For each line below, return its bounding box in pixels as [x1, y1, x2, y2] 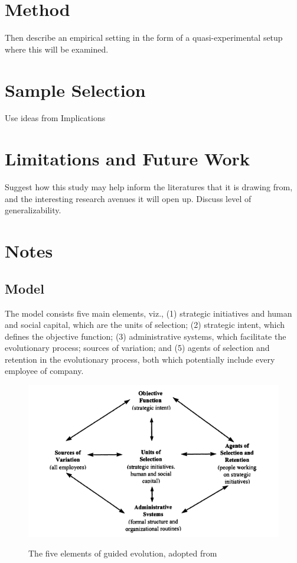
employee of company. [5, 365, 84, 377]
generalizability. [5, 204, 61, 216]
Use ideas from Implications [5, 112, 106, 124]
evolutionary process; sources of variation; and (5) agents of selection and [5, 341, 270, 354]
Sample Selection [5, 77, 146, 102]
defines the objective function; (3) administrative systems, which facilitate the [5, 330, 286, 342]
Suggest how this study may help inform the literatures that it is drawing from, [5, 181, 293, 193]
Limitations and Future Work [5, 147, 250, 171]
